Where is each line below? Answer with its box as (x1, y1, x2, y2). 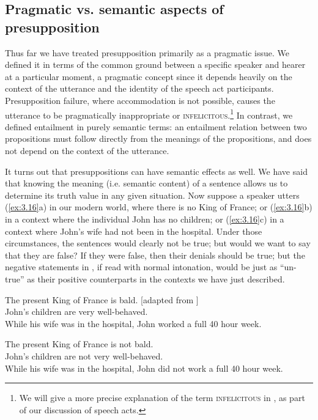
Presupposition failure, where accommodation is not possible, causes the (5, 94, 275, 106)
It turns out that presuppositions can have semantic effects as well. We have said (5, 164, 308, 177)
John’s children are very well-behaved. (5, 305, 148, 318)
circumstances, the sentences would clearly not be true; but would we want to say (5, 237, 311, 249)
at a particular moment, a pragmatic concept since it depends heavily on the (5, 70, 292, 83)
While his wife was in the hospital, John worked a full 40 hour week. (5, 317, 262, 330)
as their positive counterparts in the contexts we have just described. (27, 272, 285, 285)
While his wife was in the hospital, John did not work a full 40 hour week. (5, 361, 283, 374)
